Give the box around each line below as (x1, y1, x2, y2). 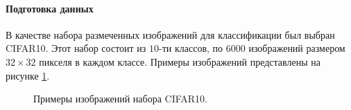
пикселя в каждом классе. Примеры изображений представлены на (39, 54, 320, 68)
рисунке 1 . (6, 68, 50, 82)
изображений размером (248, 41, 345, 55)
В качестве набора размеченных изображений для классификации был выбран (6, 27, 335, 42)
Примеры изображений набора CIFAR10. (33, 91, 208, 106)
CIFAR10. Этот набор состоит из (6, 41, 146, 55)
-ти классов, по (159, 41, 223, 55)
